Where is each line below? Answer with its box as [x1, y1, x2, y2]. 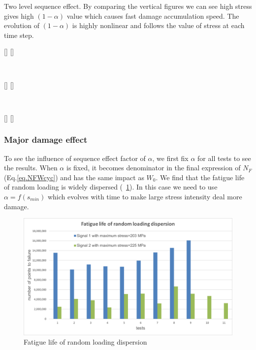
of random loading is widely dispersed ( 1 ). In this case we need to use [4, 182, 218, 192]
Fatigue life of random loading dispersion [24, 337, 147, 347]
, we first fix [152, 153, 189, 163]
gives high [4, 10, 34, 21]
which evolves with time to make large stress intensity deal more [47, 191, 242, 201]
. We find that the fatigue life [156, 172, 245, 182]
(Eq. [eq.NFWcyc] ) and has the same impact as [4, 172, 144, 182]
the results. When [4, 162, 58, 173]
